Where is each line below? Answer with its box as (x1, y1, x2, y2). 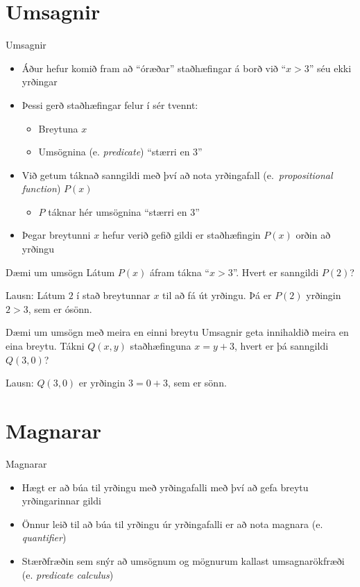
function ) (22, 181, 61, 196)
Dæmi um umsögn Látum (6, 264, 115, 279)
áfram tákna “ (149, 264, 209, 279)
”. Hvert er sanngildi (232, 264, 319, 279)
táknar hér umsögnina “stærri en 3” (48, 204, 200, 219)
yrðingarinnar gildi (22, 493, 101, 508)
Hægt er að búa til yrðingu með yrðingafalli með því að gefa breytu (22, 479, 309, 494)
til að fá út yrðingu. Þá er (162, 288, 272, 303)
